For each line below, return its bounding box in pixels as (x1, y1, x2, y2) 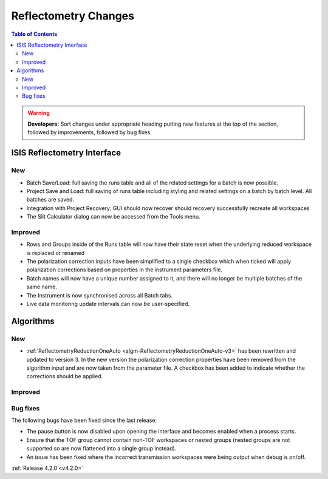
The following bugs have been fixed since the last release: (11, 416, 157, 424)
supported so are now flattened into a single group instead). (26, 445, 177, 452)
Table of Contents (11, 30, 58, 38)
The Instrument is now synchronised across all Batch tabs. (26, 291, 173, 299)
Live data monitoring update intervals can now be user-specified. (26, 301, 190, 308)
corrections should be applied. (26, 373, 103, 380)
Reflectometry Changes (11, 9, 135, 22)
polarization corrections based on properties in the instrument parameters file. (26, 266, 223, 273)
